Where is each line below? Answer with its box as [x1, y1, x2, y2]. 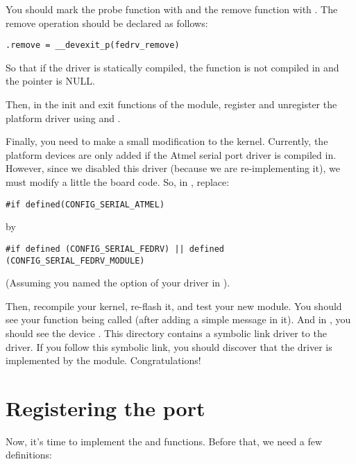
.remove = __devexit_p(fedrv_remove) [6, 40, 180, 51]
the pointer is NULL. [6, 74, 95, 88]
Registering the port [6, 393, 205, 422]
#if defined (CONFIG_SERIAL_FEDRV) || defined [6, 243, 224, 254]
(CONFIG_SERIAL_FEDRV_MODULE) [6, 255, 145, 266]
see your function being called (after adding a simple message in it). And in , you [6, 312, 351, 327]
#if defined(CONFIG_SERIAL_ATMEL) [6, 199, 165, 209]
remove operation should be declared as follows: [6, 15, 208, 30]
